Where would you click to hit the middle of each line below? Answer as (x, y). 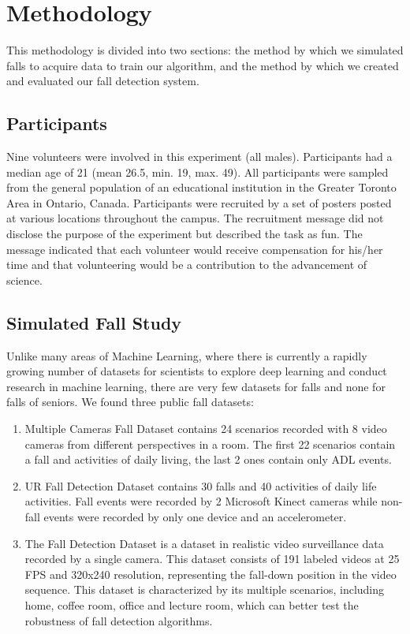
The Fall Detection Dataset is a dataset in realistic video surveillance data (204, 543)
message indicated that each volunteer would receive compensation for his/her (195, 249)
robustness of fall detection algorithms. (119, 620)
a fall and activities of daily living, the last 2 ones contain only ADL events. (208, 459)
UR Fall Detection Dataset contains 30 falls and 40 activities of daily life (201, 485)
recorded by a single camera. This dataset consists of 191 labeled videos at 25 (212, 559)
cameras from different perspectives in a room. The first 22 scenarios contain (210, 444)
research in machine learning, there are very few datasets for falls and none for (196, 386)
